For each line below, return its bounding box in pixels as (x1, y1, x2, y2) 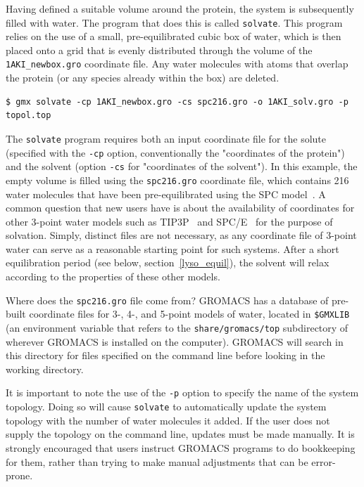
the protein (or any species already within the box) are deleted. (6, 70, 280, 85)
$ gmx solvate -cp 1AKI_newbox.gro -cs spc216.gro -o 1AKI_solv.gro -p (6, 96, 349, 107)
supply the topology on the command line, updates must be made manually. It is (6, 427, 355, 441)
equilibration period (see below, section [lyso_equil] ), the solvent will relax (6, 255, 330, 270)
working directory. (6, 361, 84, 376)
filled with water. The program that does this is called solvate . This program (6, 15, 343, 30)
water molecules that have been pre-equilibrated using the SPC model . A (6, 186, 326, 201)
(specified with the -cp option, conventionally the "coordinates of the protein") (6, 145, 345, 160)
